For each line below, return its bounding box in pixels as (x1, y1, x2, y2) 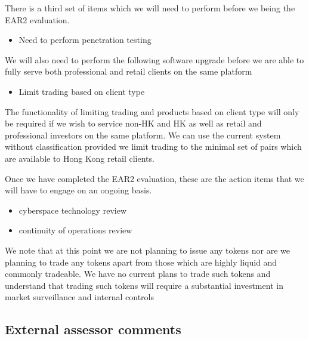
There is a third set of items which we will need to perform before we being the (5, 2, 295, 14)
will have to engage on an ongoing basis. (5, 184, 152, 196)
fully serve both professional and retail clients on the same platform (5, 65, 252, 78)
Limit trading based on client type (18, 85, 145, 97)
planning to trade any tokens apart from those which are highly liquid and (5, 255, 277, 268)
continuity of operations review (18, 224, 132, 236)
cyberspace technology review (18, 204, 126, 216)
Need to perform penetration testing (18, 33, 152, 46)
